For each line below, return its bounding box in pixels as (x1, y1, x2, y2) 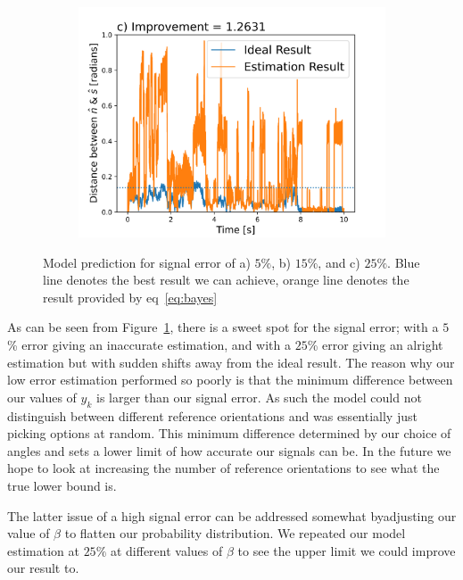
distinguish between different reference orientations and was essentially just (7, 406, 418, 425)
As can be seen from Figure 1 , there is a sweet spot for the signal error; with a (7, 318, 439, 336)
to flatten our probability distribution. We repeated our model (64, 524, 406, 543)
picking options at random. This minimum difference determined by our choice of (7, 424, 451, 443)
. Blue (387, 253, 420, 271)
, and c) (318, 253, 360, 271)
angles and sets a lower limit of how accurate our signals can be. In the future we (7, 441, 451, 460)
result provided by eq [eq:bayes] (43, 287, 218, 306)
